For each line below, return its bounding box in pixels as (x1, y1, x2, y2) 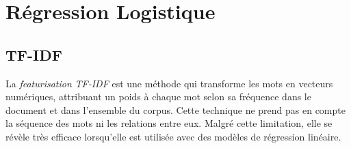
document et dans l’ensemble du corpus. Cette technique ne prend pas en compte (5, 102, 346, 117)
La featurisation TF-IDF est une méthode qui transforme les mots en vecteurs (5, 76, 333, 90)
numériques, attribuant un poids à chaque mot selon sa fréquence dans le (5, 89, 311, 104)
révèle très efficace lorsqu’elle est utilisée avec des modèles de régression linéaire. (5, 129, 341, 143)
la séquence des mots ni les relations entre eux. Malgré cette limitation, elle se (5, 116, 333, 130)
